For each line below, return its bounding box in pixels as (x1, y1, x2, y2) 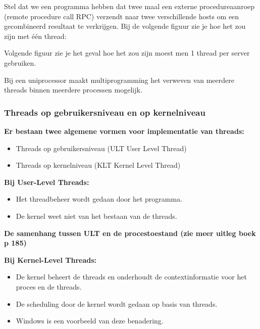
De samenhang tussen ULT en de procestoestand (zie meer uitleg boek (4, 227, 256, 238)
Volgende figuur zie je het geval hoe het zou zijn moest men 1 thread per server (4, 48, 250, 58)
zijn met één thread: (4, 30, 67, 41)
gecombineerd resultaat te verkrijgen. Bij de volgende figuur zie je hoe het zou (4, 21, 246, 31)
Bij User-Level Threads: (4, 176, 89, 187)
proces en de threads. (16, 281, 82, 292)
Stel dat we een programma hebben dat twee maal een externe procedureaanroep (4, 1, 255, 11)
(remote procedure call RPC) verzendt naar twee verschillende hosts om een (4, 11, 239, 21)
